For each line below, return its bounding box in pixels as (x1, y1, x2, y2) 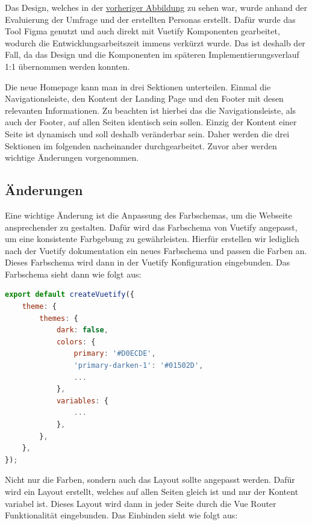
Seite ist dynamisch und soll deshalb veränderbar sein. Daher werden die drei (5, 127, 290, 140)
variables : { (56, 396, 108, 405)
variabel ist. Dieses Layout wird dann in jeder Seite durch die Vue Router (5, 497, 276, 509)
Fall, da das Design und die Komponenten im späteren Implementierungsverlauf (5, 48, 299, 61)
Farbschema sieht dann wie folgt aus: (5, 267, 142, 280)
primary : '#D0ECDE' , (73, 349, 156, 358)
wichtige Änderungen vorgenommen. (5, 151, 139, 164)
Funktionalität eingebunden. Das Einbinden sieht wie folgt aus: (5, 509, 238, 521)
